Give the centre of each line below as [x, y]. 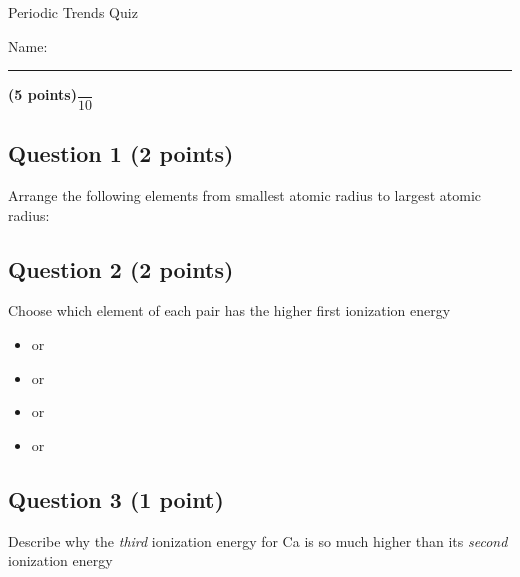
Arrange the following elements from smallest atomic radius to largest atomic [245, 194]
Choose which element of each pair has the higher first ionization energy [229, 310]
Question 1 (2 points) [121, 153]
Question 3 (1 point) [116, 498]
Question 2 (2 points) [121, 268]
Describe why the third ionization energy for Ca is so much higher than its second [258, 540]
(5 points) [42, 94]
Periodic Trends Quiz [73, 12]
